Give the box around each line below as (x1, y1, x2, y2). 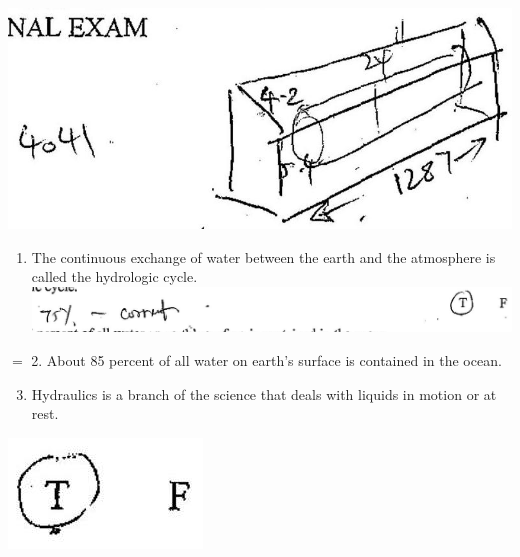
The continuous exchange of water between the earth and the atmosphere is (31, 246, 496, 267)
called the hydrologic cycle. (31, 266, 198, 287)
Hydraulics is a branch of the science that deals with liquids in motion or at (31, 383, 497, 404)
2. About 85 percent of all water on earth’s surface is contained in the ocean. (31, 350, 502, 370)
